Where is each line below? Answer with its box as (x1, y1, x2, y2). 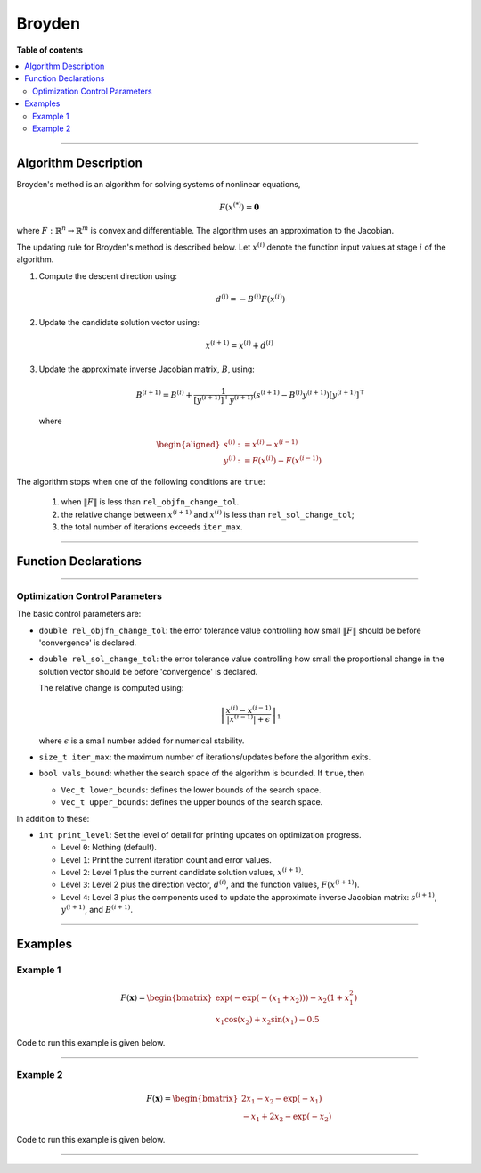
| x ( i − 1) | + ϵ (226, 713, 271, 724)
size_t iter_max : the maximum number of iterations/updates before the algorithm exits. (38, 751, 371, 762)
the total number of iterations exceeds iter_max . (61, 521, 243, 532)
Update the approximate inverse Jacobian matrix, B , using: (38, 364, 256, 374)
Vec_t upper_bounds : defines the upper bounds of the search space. (61, 797, 323, 808)
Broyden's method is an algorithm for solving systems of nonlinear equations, (16, 178, 301, 189)
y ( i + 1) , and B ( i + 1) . (61, 903, 134, 915)
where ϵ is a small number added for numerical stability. (38, 735, 245, 746)
